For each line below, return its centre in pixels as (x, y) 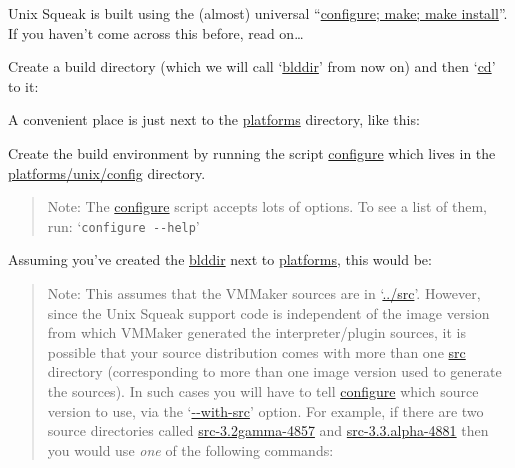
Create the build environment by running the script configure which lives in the (252, 152)
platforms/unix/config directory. (107, 172)
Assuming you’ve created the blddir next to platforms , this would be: (220, 259)
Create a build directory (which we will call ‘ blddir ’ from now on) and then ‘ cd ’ (252, 66)
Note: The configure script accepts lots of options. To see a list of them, (267, 206)
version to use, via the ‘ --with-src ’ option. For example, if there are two (265, 410)
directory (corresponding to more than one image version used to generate (274, 371)
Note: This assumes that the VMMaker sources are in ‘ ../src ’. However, (264, 293)
